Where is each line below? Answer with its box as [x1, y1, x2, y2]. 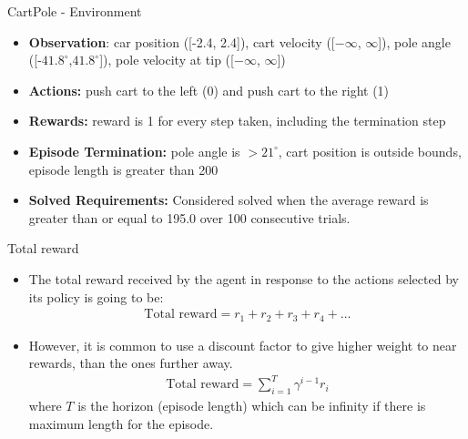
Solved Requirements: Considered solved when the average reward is [28, 190, 429, 209]
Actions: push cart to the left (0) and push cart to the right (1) [28, 80, 390, 99]
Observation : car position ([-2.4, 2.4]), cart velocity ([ [28, 32, 335, 51]
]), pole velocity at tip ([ [99, 50, 234, 69]
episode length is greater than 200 [28, 159, 219, 179]
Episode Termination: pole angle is [28, 141, 240, 160]
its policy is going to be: [28, 287, 164, 306]
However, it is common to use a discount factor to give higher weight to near [28, 335, 457, 354]
